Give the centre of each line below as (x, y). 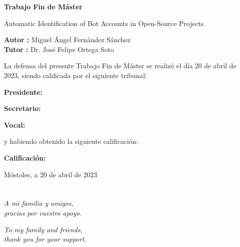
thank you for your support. (45, 239)
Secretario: (23, 108)
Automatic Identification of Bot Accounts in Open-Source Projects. (105, 23)
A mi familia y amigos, (39, 203)
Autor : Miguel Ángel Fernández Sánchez (67, 40)
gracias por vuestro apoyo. (43, 212)
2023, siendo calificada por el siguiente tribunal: (75, 75)
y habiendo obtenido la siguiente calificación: (71, 141)
